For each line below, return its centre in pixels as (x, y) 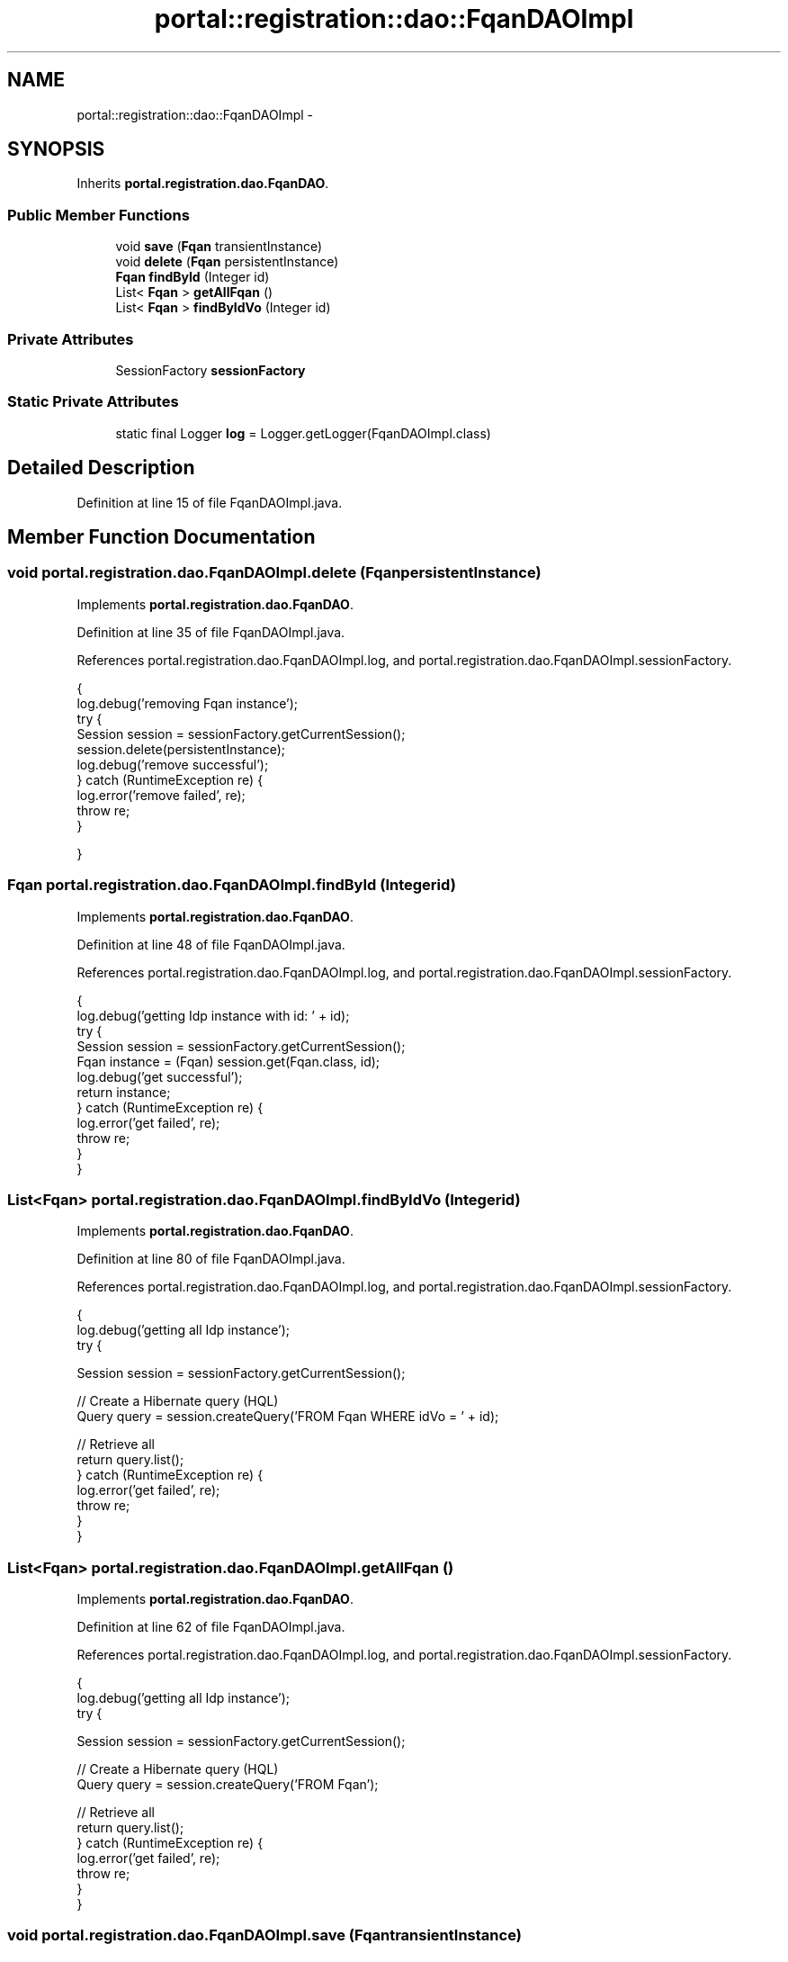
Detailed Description (101, 468)
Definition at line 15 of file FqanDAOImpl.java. (210, 502)
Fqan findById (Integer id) (193, 277)
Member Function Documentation (161, 536)
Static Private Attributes (93, 402)
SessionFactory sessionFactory (210, 370)
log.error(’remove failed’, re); (161, 795)
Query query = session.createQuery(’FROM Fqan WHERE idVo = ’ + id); (288, 1417)
